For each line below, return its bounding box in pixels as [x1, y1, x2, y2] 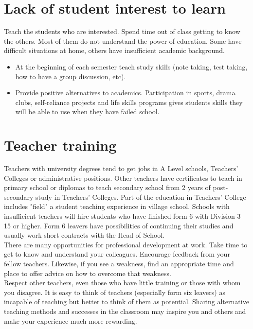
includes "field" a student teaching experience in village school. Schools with [4, 201, 230, 211]
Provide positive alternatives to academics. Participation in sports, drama [15, 87, 235, 98]
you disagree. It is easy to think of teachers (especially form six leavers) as [4, 287, 225, 297]
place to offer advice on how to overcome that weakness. [4, 268, 171, 278]
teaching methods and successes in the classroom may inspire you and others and [4, 306, 246, 316]
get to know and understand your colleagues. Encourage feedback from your [4, 249, 230, 259]
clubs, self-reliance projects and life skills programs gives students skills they [15, 97, 243, 107]
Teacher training [4, 135, 117, 155]
